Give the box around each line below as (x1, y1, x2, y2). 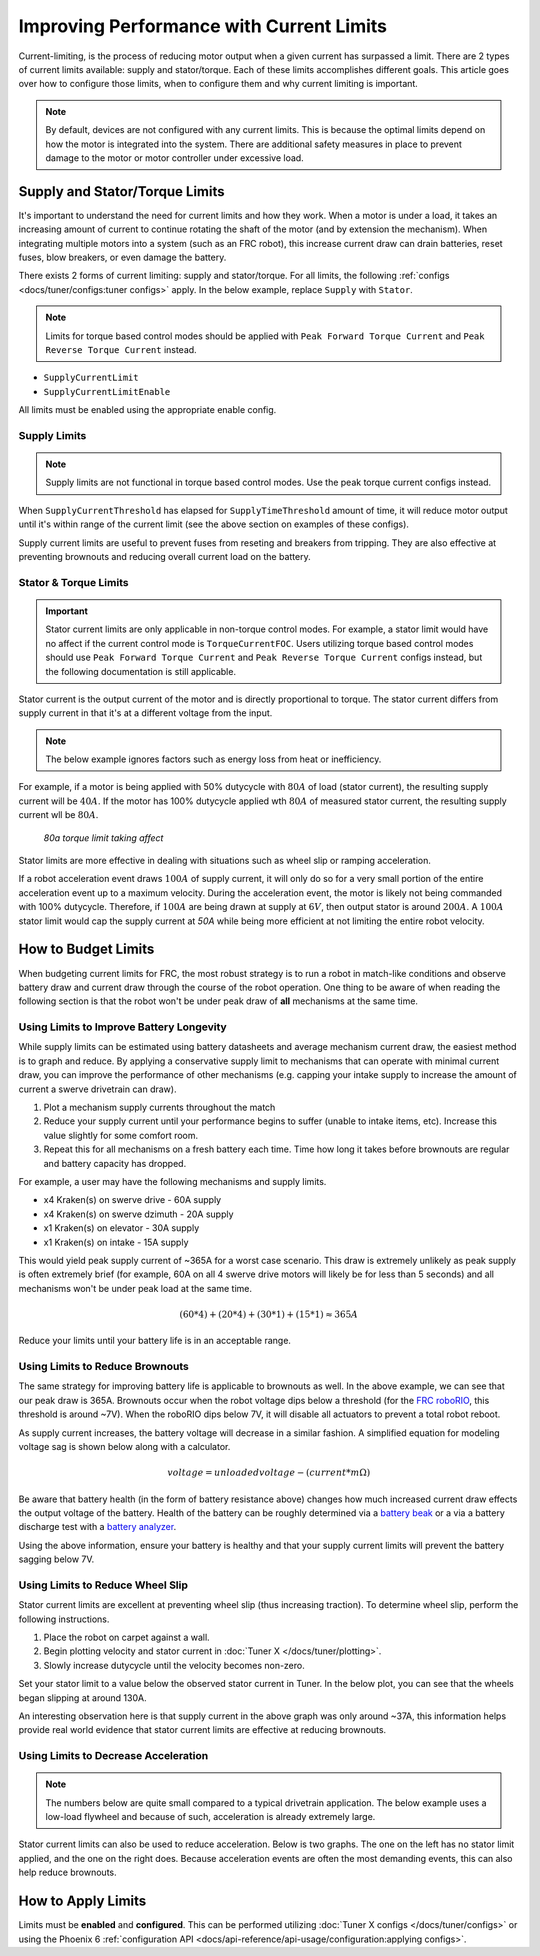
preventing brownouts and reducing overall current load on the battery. (18, 551, 311, 562)
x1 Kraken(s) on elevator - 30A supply (43, 1222, 200, 1234)
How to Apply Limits (18, 1893, 147, 1910)
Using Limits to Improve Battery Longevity (18, 1020, 227, 1034)
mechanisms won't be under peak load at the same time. (18, 1282, 252, 1294)
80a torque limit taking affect (43, 831, 164, 844)
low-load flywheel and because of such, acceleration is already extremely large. (45, 1811, 376, 1823)
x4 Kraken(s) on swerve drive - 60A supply (43, 1194, 222, 1206)
